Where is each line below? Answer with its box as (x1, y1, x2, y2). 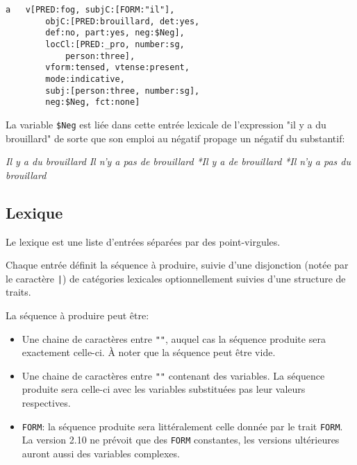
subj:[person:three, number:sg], (45, 85, 200, 96)
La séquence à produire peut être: (6, 307, 149, 322)
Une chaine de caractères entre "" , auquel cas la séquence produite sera (22, 331, 326, 346)
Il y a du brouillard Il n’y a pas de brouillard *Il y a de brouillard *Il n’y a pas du (6, 154, 351, 169)
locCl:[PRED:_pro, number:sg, (45, 39, 185, 49)
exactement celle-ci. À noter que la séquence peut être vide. (22, 345, 276, 360)
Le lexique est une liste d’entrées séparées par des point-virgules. (6, 234, 281, 248)
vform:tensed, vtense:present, (45, 62, 190, 73)
